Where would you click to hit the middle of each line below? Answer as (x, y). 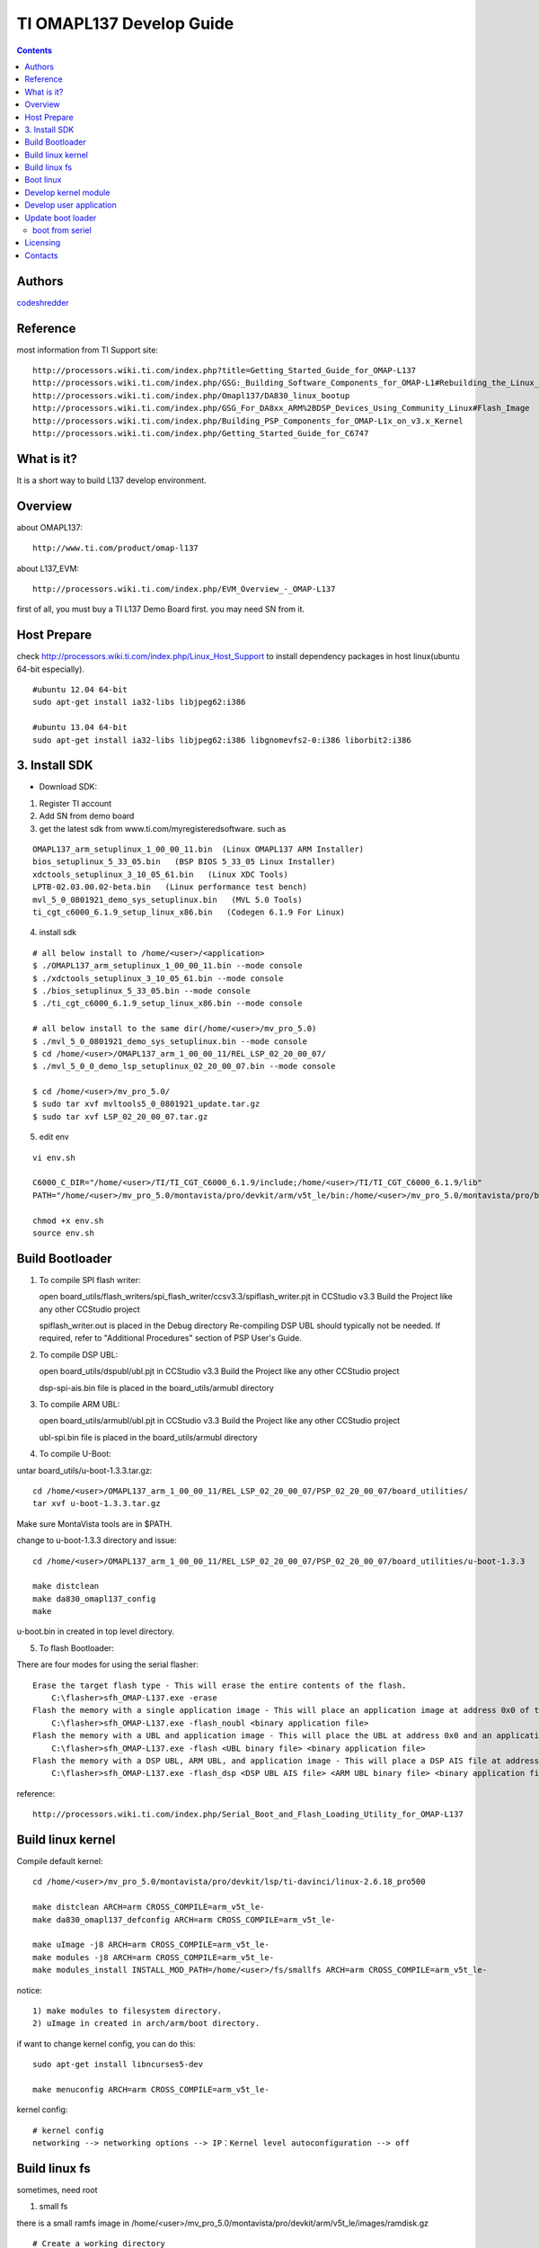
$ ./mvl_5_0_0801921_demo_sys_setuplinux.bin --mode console (170, 1041)
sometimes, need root (57, 2190)
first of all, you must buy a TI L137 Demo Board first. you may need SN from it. (161, 609)
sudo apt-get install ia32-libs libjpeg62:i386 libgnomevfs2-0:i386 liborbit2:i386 (222, 740)
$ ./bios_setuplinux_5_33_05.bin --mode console (141, 990)
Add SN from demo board (87, 816)
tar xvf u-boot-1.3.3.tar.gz (97, 1503)
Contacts (41, 255)
